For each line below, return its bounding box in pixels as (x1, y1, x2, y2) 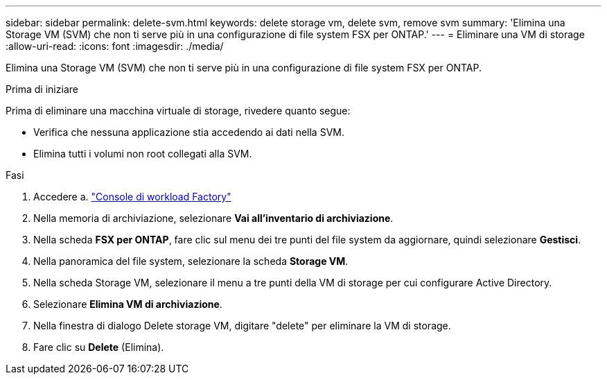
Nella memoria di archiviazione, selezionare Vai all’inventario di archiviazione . (33, 212, 394, 224)
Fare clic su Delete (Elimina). (33, 341, 164, 353)
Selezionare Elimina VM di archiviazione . (33, 298, 222, 310)
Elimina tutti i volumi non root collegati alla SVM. (33, 148, 252, 159)
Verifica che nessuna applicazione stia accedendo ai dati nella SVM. (33, 126, 344, 138)
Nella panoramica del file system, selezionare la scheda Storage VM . (33, 255, 349, 267)
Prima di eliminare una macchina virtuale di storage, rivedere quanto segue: (6, 105, 351, 116)
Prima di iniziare (6, 83, 78, 95)
